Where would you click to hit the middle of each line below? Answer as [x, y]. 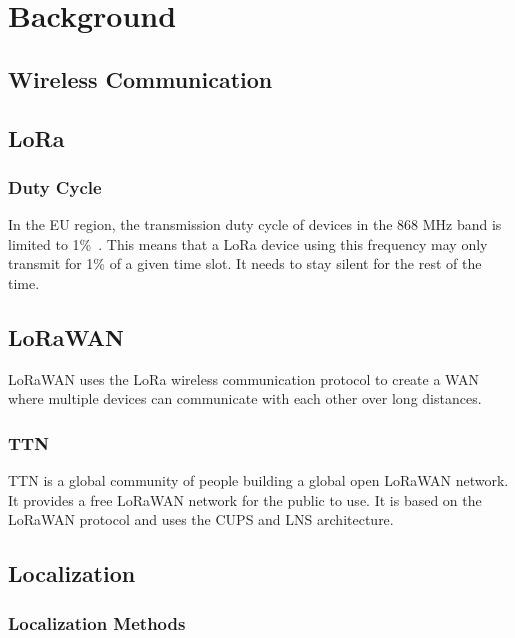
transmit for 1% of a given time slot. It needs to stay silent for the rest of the [245, 263]
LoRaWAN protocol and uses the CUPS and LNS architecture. [201, 519]
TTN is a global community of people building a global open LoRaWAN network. [258, 480]
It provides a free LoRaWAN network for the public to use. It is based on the [245, 499]
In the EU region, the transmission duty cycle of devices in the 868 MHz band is [255, 224]
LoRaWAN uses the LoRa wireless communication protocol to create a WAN [243, 378]
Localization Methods [97, 622]
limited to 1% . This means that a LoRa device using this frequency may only [248, 243]
